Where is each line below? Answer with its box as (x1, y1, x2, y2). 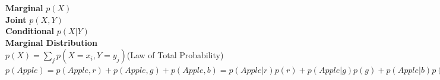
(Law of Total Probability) (126, 49, 224, 61)
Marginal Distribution (5, 36, 98, 48)
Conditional (5, 25, 55, 37)
